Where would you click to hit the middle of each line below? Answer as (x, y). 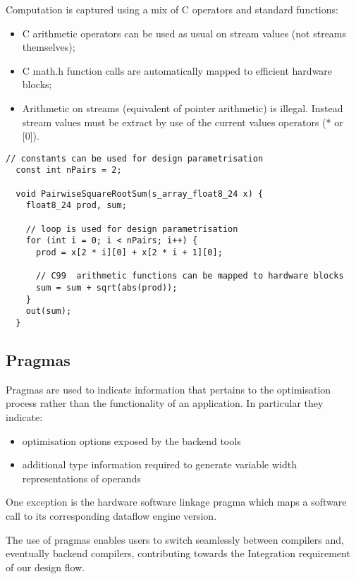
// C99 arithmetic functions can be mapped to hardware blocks (190, 276)
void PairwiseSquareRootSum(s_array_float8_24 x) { (140, 194)
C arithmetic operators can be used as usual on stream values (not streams (184, 33)
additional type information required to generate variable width (159, 464)
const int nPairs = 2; (69, 170)
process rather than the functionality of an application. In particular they (165, 403)
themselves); (49, 47)
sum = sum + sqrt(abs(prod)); (106, 287)
